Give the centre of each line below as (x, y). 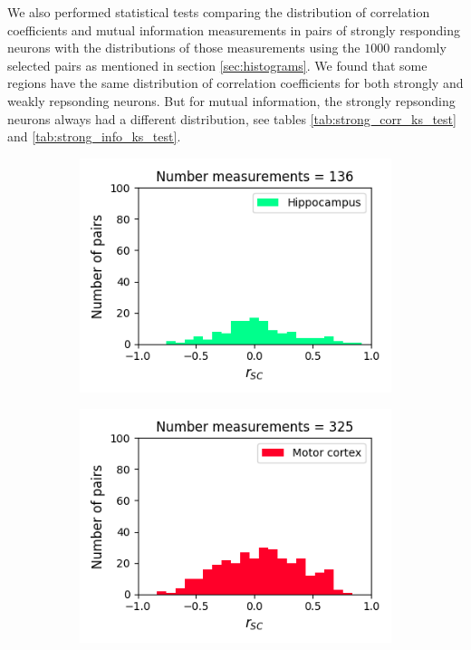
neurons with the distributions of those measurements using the (184, 48)
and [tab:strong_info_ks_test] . (94, 136)
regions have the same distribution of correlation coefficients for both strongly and (235, 83)
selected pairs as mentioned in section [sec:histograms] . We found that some (217, 65)
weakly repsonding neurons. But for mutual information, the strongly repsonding (231, 100)
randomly (420, 48)
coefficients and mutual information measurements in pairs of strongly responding (234, 29)
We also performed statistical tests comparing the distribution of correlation (219, 12)
